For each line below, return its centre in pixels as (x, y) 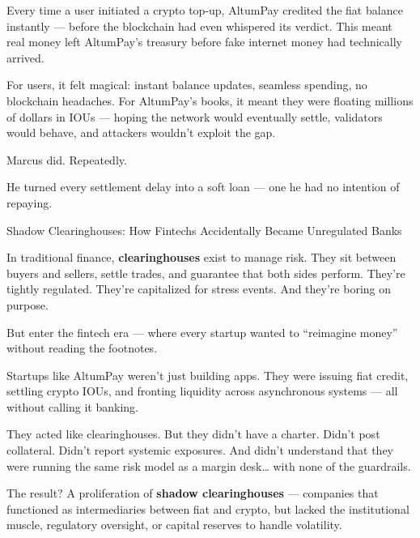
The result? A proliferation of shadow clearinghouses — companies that (193, 493)
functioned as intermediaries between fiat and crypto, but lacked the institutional (208, 508)
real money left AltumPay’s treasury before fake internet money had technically (204, 42)
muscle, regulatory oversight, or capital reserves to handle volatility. (174, 525)
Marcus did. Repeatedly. (67, 159)
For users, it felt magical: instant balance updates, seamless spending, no (187, 85)
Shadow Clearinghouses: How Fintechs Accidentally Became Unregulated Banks (204, 230)
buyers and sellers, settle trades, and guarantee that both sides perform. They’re (206, 273)
